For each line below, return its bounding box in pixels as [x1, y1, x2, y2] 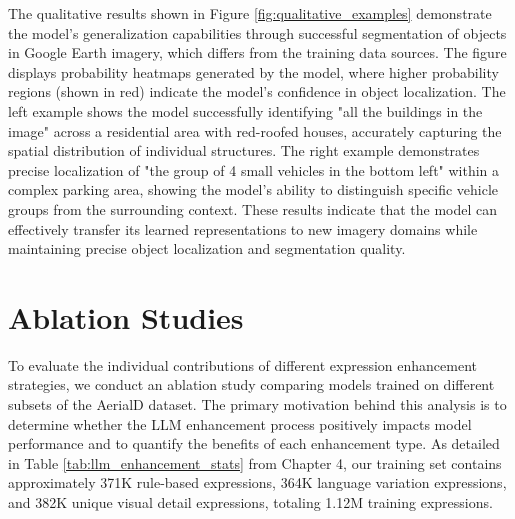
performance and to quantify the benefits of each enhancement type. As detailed [8, 433, 500, 454]
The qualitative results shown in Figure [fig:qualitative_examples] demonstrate [8, 3, 492, 23]
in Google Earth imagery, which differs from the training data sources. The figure [8, 42, 507, 63]
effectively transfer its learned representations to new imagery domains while [8, 218, 478, 239]
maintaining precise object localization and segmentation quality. [8, 238, 406, 259]
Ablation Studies [8, 296, 244, 337]
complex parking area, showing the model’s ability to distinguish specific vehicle [8, 179, 499, 200]
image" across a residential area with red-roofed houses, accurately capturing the [8, 120, 502, 141]
